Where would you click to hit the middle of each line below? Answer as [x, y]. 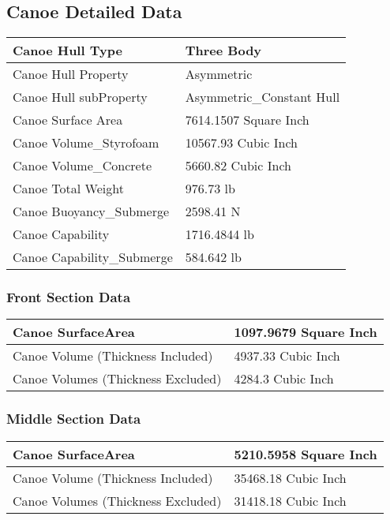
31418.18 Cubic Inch [290, 500]
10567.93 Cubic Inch [241, 143]
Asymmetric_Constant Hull [262, 97]
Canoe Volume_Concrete [82, 166]
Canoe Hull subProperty [80, 97]
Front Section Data [69, 297]
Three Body [223, 51]
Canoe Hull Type [67, 51]
